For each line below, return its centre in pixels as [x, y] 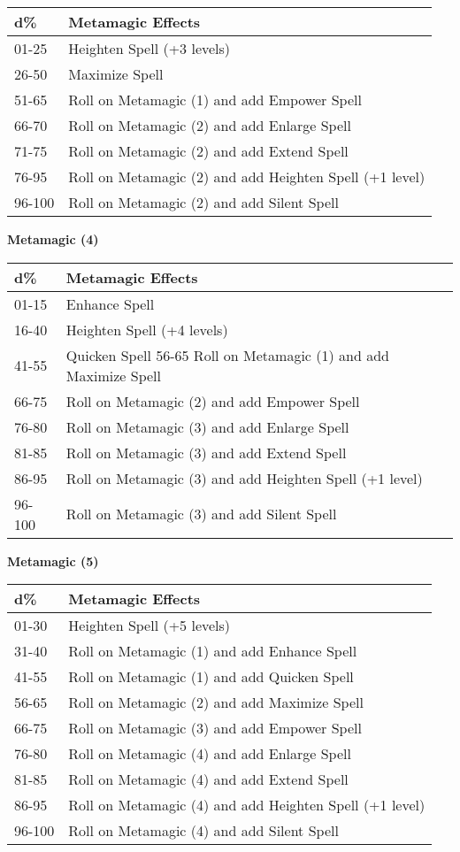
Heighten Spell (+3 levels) [149, 48]
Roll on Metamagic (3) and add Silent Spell [201, 514]
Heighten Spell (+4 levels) [147, 329]
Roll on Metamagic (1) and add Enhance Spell [213, 651]
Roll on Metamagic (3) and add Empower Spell [215, 728]
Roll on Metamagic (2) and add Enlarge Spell [210, 125]
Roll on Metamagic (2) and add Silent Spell [203, 202]
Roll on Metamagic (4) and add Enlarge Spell [210, 754]
